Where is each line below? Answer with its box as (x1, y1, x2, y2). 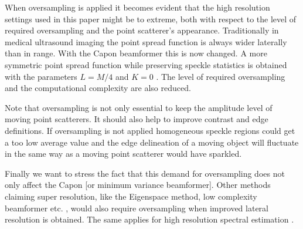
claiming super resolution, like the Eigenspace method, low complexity (5, 190, 257, 202)
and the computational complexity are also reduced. (5, 82, 191, 94)
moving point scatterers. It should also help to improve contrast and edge (5, 113, 268, 125)
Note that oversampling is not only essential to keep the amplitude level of (5, 101, 273, 113)
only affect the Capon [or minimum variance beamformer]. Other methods (5, 179, 271, 191)
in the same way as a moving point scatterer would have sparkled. (5, 147, 242, 160)
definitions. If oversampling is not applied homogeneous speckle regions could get (5, 124, 295, 136)
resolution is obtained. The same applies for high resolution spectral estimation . (5, 213, 294, 225)
